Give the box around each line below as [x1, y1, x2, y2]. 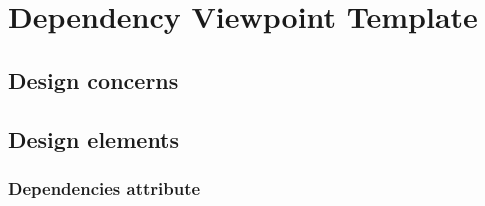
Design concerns [8, 64, 179, 95]
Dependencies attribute [8, 175, 201, 200]
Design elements [8, 123, 180, 154]
